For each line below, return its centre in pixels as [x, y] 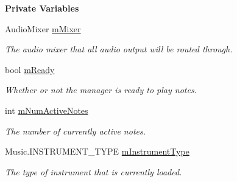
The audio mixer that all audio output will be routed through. [119, 49]
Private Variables [42, 8]
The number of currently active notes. [75, 131]
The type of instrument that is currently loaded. [94, 171]
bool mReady [30, 69]
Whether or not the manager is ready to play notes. [101, 90]
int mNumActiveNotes [47, 110]
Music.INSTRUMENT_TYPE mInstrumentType [97, 151]
